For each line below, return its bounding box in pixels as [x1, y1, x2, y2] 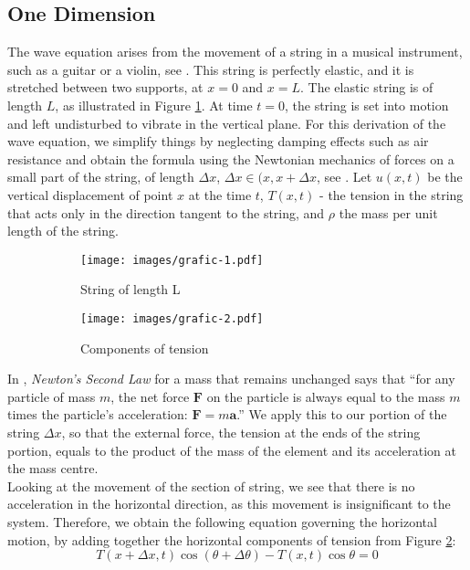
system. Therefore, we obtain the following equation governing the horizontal [7, 512, 437, 531]
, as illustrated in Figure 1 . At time [55, 95, 253, 114]
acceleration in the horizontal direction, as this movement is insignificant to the [7, 494, 451, 513]
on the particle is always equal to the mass [206, 386, 445, 406]
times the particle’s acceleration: [7, 405, 188, 424]
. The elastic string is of [300, 78, 433, 97]
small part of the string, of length [7, 167, 194, 186]
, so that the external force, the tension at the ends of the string [61, 423, 421, 442]
